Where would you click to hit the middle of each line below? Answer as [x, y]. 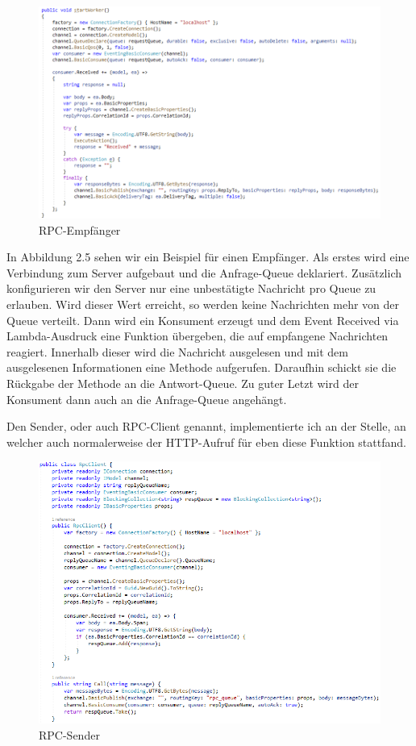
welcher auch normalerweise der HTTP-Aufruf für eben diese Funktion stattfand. [206, 442]
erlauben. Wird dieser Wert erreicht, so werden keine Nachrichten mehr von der [203, 304]
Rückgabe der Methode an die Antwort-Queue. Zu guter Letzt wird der [183, 383]
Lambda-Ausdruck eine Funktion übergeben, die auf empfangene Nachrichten [198, 336]
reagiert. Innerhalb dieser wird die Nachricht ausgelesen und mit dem [177, 351]
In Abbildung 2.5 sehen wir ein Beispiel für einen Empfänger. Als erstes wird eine [208, 257]
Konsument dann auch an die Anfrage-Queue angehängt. [147, 399]
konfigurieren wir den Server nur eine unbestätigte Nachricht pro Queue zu [191, 288]
